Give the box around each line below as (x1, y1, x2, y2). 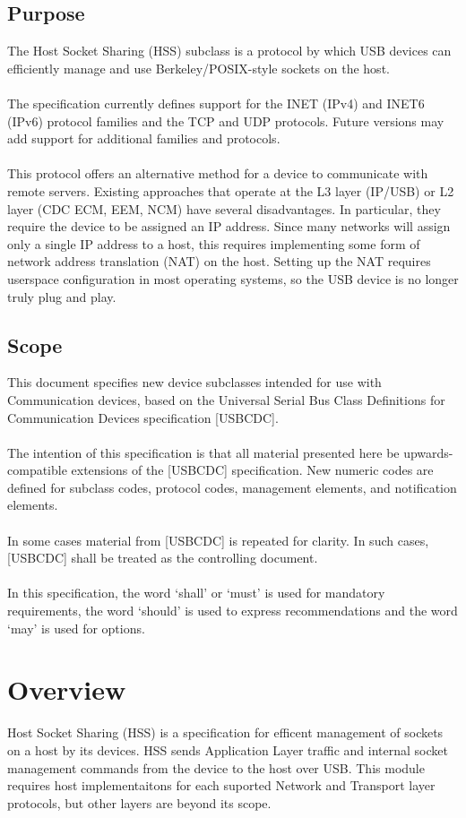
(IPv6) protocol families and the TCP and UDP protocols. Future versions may (7, 111, 444, 130)
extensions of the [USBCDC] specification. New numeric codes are (71, 461, 434, 479)
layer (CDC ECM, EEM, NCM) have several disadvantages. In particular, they (7, 199, 441, 218)
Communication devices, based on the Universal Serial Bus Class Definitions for (7, 390, 445, 409)
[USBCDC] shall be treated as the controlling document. (7, 548, 318, 567)
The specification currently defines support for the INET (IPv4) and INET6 (7, 93, 425, 112)
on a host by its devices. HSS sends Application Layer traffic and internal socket (7, 740, 448, 759)
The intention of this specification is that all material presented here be (7, 443, 400, 461)
